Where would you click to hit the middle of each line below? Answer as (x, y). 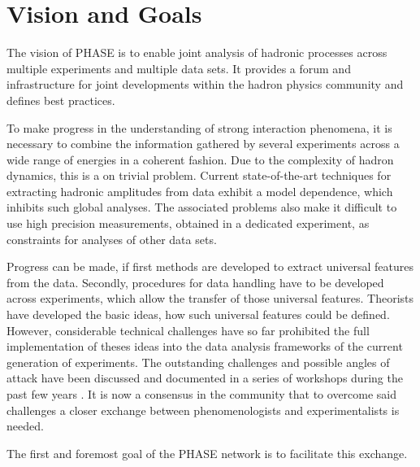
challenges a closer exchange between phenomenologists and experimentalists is (203, 410)
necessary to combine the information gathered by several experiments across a (203, 144)
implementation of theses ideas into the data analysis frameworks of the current (205, 346)
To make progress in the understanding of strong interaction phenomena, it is (199, 127)
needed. (25, 426)
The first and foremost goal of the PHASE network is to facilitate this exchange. (207, 453)
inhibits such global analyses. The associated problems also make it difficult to (202, 207)
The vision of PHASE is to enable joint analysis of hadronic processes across (197, 52)
